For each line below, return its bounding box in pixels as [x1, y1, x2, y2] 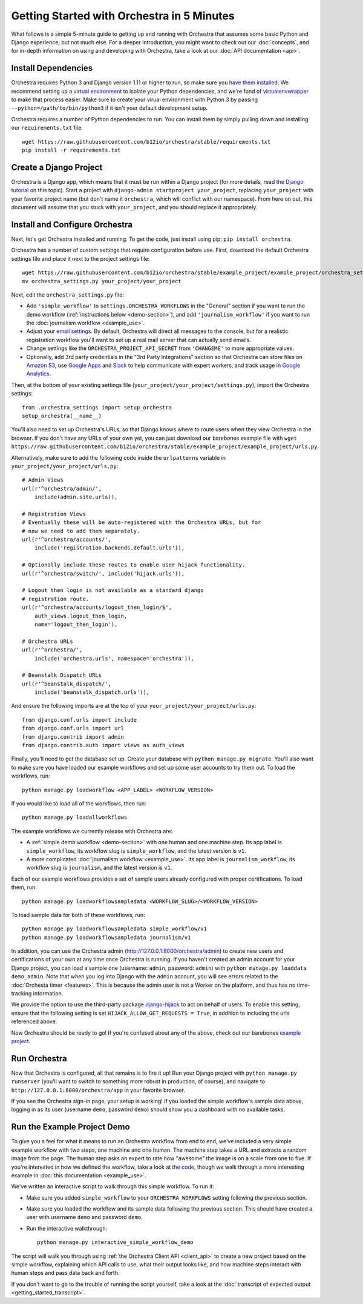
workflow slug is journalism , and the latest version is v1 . [26, 864, 172, 872]
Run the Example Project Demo [11, 1122, 130, 1132]
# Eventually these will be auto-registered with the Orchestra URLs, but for [22, 519, 261, 526]
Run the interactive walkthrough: [26, 1225, 108, 1232]
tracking [11, 990, 32, 997]
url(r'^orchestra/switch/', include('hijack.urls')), [22, 570, 185, 577]
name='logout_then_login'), [34, 620, 118, 628]
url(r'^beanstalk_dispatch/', [22, 680, 112, 687]
